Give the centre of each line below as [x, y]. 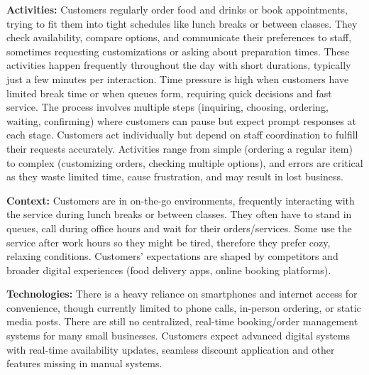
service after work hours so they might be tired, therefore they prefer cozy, [169, 242]
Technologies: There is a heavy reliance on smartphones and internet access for [182, 294]
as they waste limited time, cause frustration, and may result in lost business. [175, 176]
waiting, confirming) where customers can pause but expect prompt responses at [181, 120]
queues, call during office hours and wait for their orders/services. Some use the [179, 228]
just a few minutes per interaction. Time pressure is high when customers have [178, 78]
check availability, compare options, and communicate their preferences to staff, [179, 37]
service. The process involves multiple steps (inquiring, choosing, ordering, [167, 107]
